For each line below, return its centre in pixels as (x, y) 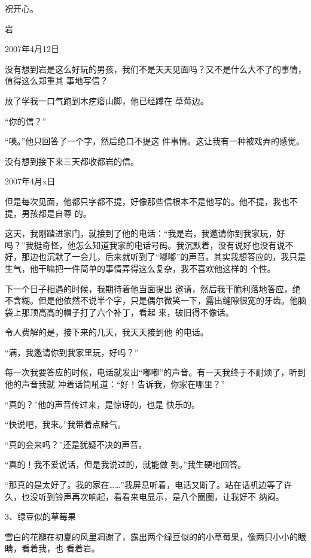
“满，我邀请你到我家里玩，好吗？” (72, 352)
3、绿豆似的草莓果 (40, 516)
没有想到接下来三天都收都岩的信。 (72, 161)
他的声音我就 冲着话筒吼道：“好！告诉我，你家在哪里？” (115, 384)
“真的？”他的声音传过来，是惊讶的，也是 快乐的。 (102, 404)
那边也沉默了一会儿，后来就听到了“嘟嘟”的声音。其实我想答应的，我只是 (164, 257)
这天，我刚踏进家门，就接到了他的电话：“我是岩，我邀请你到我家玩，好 (145, 233)
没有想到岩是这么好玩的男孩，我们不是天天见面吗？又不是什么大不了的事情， (155, 69)
